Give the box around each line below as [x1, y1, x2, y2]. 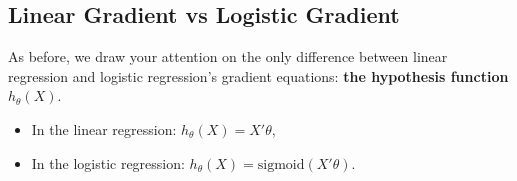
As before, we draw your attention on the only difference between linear [8, 46, 448, 67]
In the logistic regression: [31, 152, 185, 173]
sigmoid [257, 157, 305, 172]
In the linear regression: [31, 118, 177, 139]
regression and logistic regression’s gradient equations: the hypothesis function [8, 65, 509, 86]
